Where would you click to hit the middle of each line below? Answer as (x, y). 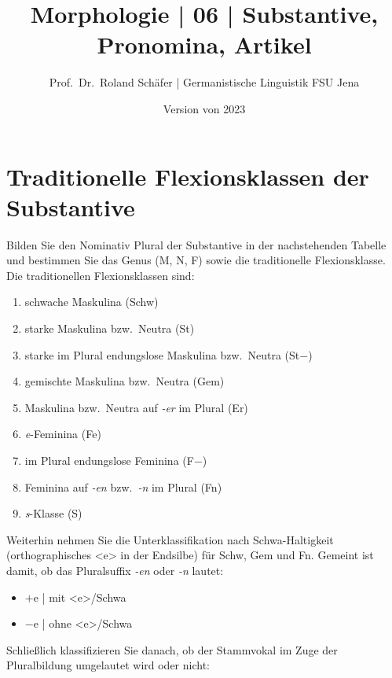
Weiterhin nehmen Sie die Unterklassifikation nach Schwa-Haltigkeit (170, 539)
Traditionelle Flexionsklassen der (188, 176)
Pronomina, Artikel (204, 44)
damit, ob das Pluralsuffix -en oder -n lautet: (115, 570)
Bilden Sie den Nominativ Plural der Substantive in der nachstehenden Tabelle (196, 244)
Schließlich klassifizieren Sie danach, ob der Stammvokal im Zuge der (172, 649)
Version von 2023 (204, 108)
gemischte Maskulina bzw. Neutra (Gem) (125, 381)
